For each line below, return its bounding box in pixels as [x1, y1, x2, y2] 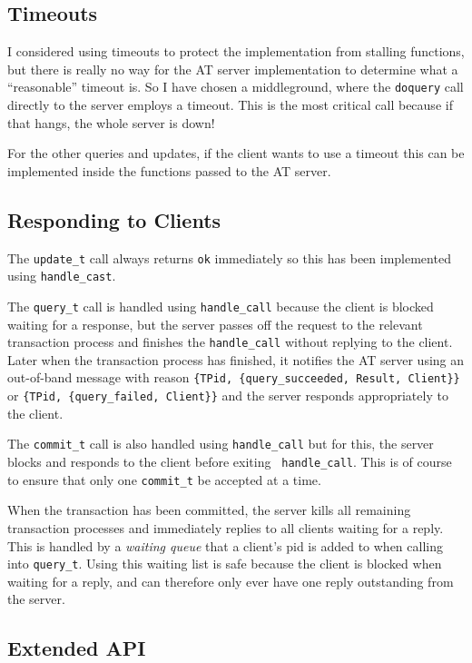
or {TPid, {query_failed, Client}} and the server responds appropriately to [7, 386, 448, 405]
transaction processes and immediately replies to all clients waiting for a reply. [7, 518, 444, 537]
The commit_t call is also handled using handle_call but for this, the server [7, 434, 434, 453]
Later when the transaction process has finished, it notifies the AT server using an [7, 350, 465, 369]
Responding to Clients [7, 205, 221, 233]
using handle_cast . [7, 266, 116, 285]
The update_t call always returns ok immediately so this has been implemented [7, 248, 451, 267]
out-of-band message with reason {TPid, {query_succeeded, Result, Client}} [7, 368, 460, 387]
